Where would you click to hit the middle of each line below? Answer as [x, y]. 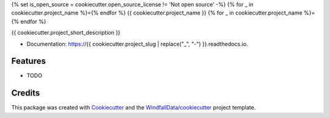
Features [28, 61]
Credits [26, 93]
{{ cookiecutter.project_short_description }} [66, 33]
